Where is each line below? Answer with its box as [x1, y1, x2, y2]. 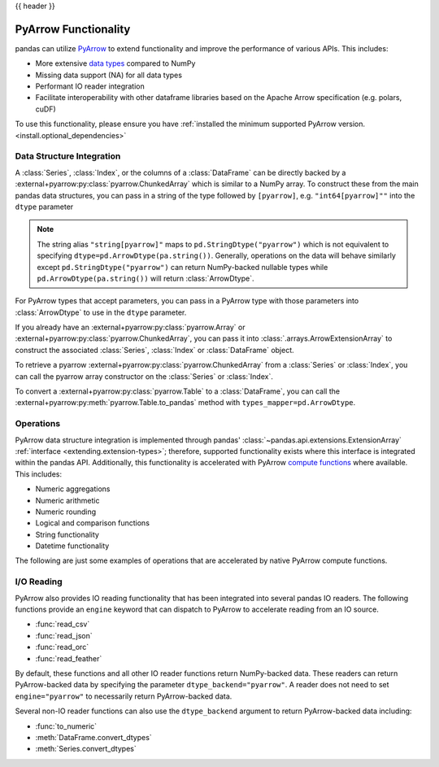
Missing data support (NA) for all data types [35, 70, 183, 80]
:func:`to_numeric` [35, 721, 98, 731]
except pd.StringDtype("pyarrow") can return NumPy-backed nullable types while [37, 262, 328, 272]
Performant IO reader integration [35, 81, 146, 91]
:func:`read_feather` [35, 653, 102, 663]
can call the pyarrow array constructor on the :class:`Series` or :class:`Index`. [15, 371, 274, 381]
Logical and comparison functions [35, 518, 150, 528]
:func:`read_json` [35, 630, 93, 640]
